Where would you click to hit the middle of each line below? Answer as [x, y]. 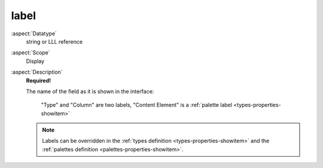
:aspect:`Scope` [31, 53]
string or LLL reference [54, 41]
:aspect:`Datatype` [34, 33]
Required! [38, 80]
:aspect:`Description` [37, 72]
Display [35, 61]
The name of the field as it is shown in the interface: [90, 91]
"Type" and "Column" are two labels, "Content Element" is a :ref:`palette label [137, 105]
